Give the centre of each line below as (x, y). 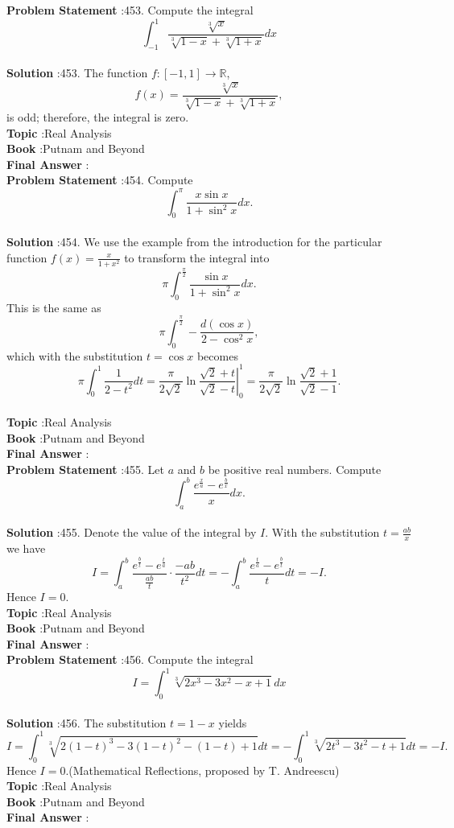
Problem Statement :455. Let (85, 469)
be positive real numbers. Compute (295, 469)
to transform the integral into (197, 257)
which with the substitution (75, 355)
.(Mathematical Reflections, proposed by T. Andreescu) (202, 770)
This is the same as (54, 307)
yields (233, 722)
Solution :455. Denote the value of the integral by (132, 532)
